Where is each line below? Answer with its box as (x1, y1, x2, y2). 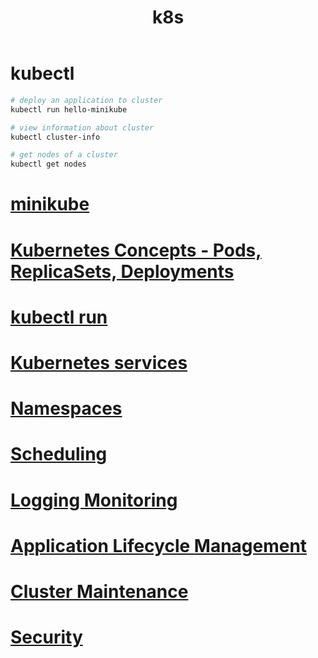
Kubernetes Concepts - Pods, (10, 239, 262, 261)
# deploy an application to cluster (10, 95, 163, 105)
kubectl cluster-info (10, 132, 101, 142)
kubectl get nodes (10, 159, 87, 170)
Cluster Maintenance (10, 580, 189, 603)
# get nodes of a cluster (10, 150, 118, 160)
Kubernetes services (10, 351, 188, 374)
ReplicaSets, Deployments (10, 260, 235, 283)
